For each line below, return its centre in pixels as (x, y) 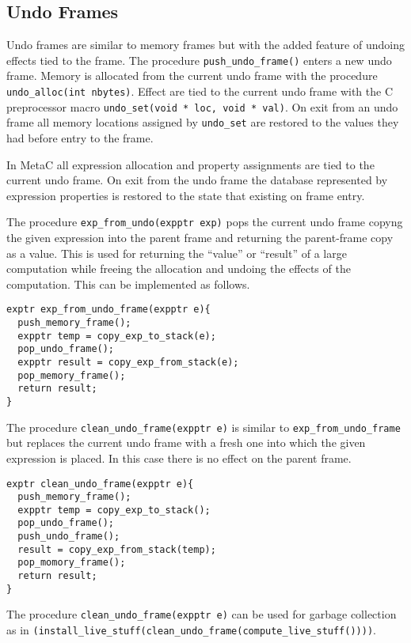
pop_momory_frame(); (72, 563)
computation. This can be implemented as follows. (128, 284)
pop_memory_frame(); (72, 375)
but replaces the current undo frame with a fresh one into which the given (186, 443)
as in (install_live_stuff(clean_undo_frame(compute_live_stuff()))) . (191, 630)
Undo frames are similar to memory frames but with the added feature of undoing (205, 45)
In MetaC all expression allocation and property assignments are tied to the (190, 164)
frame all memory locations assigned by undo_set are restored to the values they (203, 122)
